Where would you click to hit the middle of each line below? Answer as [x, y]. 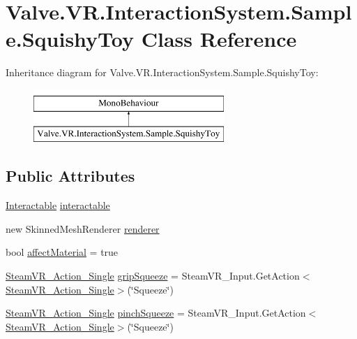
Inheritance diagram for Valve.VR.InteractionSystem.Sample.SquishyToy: [162, 72]
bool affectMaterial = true [62, 252]
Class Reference [219, 39]
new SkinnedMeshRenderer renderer [83, 228]
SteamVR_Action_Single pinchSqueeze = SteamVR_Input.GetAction [156, 313]
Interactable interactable [58, 205]
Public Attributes [70, 176]
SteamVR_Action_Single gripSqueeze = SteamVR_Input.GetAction [153, 276]
